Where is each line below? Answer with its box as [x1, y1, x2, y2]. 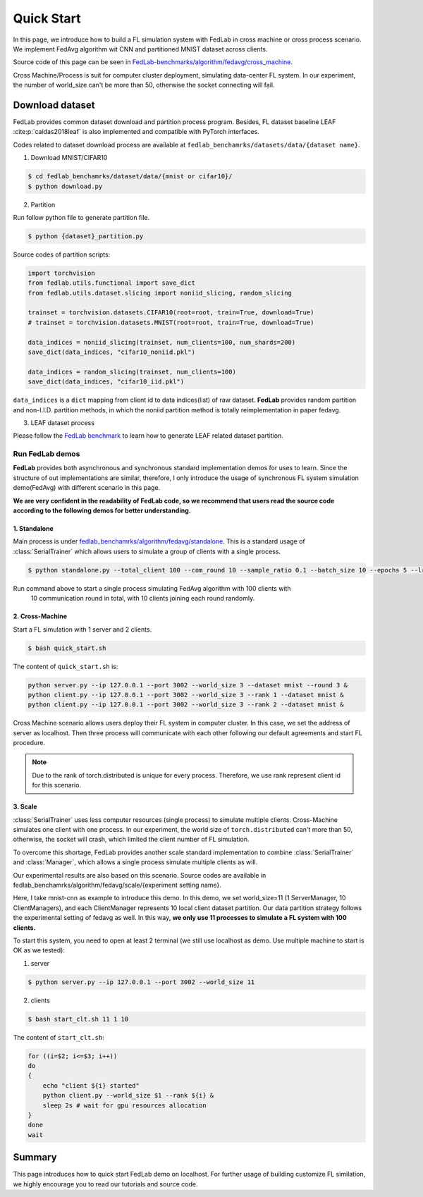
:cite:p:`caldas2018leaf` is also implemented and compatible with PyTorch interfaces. [13, 128, 260, 136]
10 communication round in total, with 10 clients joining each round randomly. [30, 594, 255, 603]
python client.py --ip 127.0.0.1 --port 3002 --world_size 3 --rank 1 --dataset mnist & [27, 691, 345, 699]
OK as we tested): [13, 946, 65, 954]
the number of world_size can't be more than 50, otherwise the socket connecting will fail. [13, 81, 275, 90]
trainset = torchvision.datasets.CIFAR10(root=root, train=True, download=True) [27, 309, 314, 317]
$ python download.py [27, 182, 103, 190]
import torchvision [27, 269, 95, 277]
